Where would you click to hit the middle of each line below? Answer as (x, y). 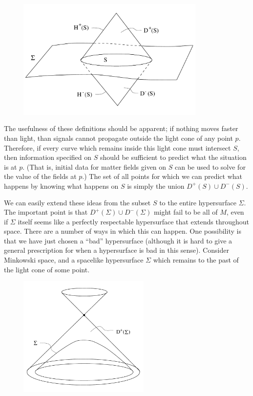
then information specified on (48, 157)
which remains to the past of (196, 260)
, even (235, 212)
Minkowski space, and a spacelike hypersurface (74, 260)
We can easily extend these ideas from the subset (77, 202)
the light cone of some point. (47, 269)
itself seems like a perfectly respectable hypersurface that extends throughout (133, 221)
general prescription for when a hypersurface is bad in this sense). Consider (116, 250)
